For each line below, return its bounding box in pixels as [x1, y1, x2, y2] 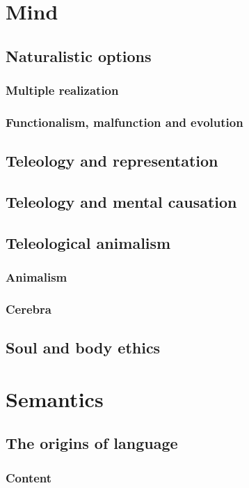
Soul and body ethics [6, 337, 161, 358]
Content [6, 468, 52, 486]
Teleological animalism [6, 231, 171, 253]
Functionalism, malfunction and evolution [6, 113, 243, 130]
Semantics [6, 384, 104, 413]
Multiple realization [6, 82, 119, 99]
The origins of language [6, 432, 178, 454]
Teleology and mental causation [6, 191, 237, 213]
